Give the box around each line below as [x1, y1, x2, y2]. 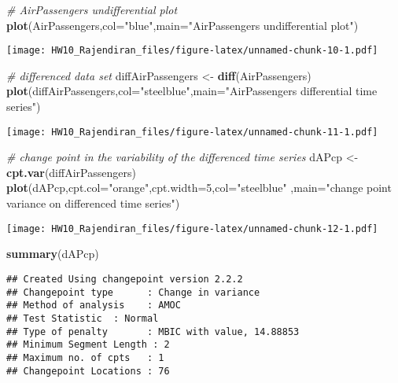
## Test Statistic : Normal [6, 312, 159, 324]
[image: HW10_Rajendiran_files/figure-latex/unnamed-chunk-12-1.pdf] [6, 223, 378, 234]
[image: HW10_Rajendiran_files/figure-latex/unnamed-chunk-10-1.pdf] [6, 45, 378, 57]
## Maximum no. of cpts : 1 [6, 352, 164, 363]
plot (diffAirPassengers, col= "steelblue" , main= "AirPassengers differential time [6, 83, 378, 99]
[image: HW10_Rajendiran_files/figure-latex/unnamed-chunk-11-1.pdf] [6, 126, 378, 138]
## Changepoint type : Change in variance [6, 286, 260, 298]
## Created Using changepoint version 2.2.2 [6, 273, 243, 285]
